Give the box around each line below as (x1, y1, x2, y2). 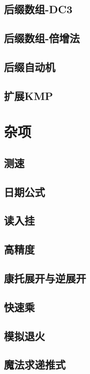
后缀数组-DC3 (4, 1, 73, 17)
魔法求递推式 (4, 357, 66, 372)
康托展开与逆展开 (4, 271, 86, 286)
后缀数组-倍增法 (4, 30, 80, 46)
